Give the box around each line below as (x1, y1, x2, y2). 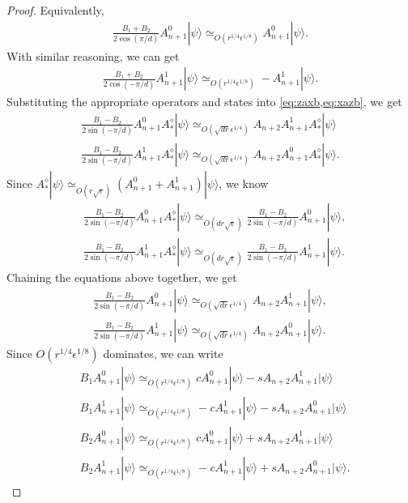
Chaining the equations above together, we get (6, 268, 237, 285)
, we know (219, 174, 269, 191)
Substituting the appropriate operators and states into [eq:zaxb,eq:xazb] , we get (6, 93, 402, 110)
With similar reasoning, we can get (6, 47, 180, 64)
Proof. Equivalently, (6, 2, 104, 18)
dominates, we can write (103, 344, 223, 361)
